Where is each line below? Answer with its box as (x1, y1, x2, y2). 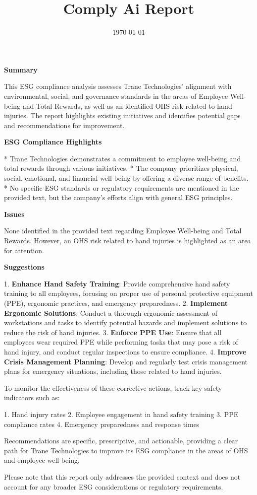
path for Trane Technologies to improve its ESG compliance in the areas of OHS (4, 445, 248, 455)
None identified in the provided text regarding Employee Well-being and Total (4, 225, 242, 236)
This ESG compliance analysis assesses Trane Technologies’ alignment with (4, 81, 232, 91)
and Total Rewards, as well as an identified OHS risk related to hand (22, 100, 232, 111)
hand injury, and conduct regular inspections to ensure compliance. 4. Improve (4, 346, 247, 356)
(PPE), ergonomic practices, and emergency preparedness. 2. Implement (4, 298, 228, 308)
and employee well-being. (4, 455, 80, 465)
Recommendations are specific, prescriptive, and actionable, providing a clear (4, 435, 238, 446)
